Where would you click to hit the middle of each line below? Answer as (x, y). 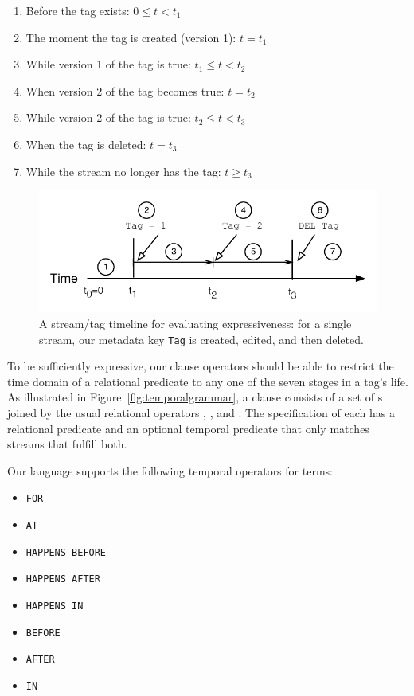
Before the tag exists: (78, 10)
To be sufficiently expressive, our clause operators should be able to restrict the (201, 366)
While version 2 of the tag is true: (108, 117)
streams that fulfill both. (67, 444)
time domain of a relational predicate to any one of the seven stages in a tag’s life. (208, 381)
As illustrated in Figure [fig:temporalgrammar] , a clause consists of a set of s (195, 397)
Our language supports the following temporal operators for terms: (170, 470)
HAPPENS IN (55, 606)
